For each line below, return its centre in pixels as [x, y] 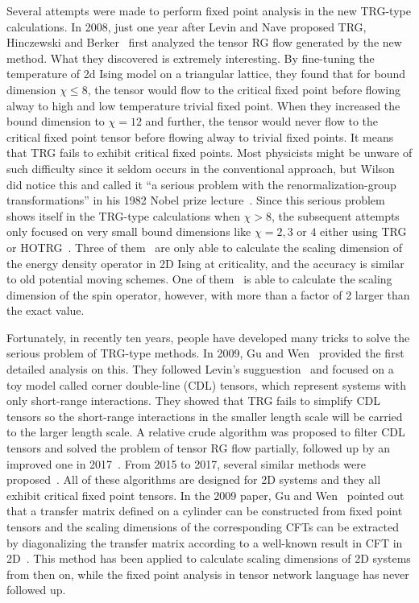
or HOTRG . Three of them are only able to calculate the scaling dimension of [204, 247]
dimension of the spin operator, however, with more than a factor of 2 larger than [208, 294]
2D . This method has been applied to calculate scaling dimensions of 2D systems [209, 558]
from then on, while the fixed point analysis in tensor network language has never [208, 574]
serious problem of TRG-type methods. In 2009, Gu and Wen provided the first [205, 353]
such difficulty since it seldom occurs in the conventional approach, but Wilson [201, 168]
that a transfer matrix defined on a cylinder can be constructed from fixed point [205, 511]
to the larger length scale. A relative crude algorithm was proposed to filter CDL [206, 432]
